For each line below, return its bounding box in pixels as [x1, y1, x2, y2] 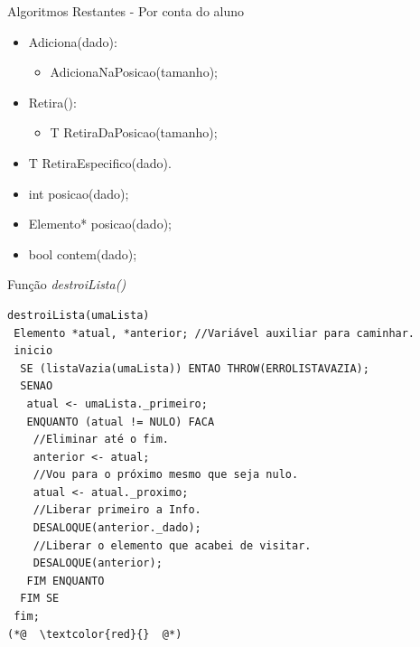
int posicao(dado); [28, 183, 129, 202]
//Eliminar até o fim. [33, 433, 169, 446]
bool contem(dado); [28, 244, 137, 263]
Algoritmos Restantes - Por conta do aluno [7, 2, 245, 20]
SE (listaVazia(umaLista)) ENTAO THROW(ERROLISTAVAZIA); [20, 361, 369, 375]
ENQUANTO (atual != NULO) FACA [26, 415, 215, 428]
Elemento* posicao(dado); [28, 214, 172, 233]
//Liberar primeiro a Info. [33, 503, 201, 517]
